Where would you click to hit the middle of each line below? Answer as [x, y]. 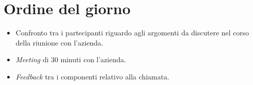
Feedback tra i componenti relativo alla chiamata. [93, 76]
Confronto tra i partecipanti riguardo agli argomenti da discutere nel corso [132, 33]
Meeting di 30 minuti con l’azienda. [71, 59]
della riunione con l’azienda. [59, 42]
